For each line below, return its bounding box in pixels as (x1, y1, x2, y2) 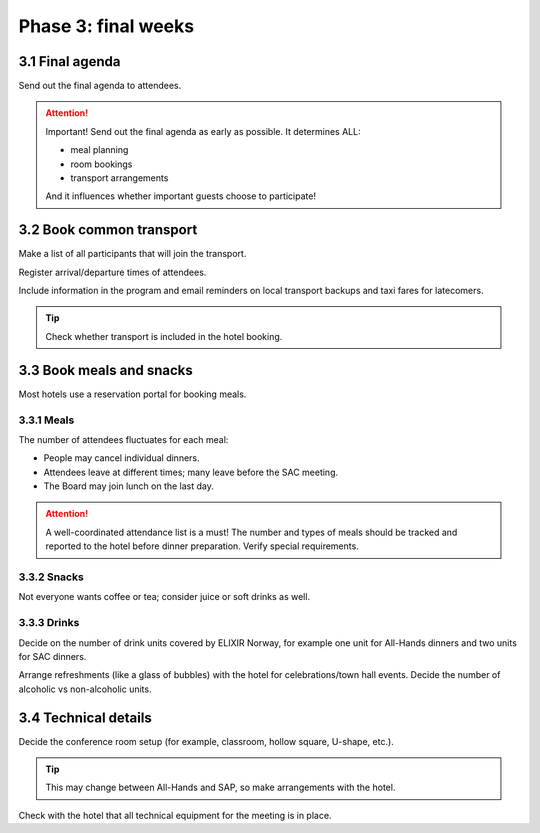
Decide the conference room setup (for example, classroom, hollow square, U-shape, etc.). (18, 735, 394, 747)
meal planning (70, 144, 129, 156)
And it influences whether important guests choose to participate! (45, 190, 317, 202)
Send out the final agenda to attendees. (18, 80, 182, 92)
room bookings (70, 158, 133, 170)
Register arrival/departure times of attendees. (18, 266, 207, 278)
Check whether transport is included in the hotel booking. (45, 330, 283, 342)
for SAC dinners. (18, 650, 87, 662)
